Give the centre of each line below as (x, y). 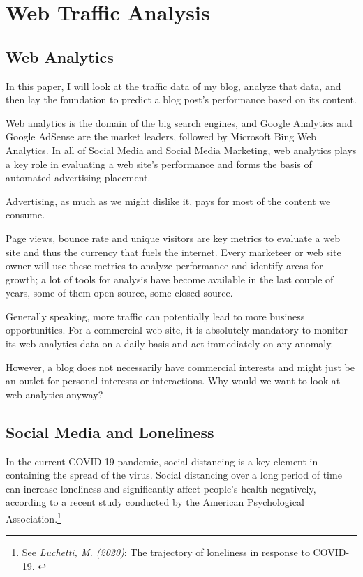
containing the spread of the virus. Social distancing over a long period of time (174, 475)
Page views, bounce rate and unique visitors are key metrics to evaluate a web (173, 238)
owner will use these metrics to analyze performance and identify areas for (164, 265)
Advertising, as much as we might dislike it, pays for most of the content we (168, 201)
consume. (25, 215)
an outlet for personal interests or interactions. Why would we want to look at (173, 381)
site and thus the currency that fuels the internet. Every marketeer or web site (173, 252)
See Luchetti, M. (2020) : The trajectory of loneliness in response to (166, 552)
